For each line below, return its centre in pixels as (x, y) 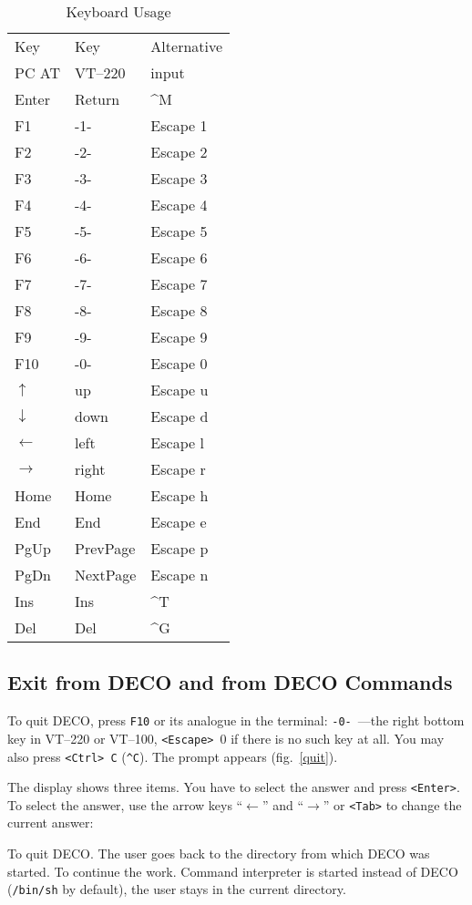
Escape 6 (179, 257)
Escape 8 (179, 310)
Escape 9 (179, 337)
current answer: (51, 823)
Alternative (187, 46)
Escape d (180, 416)
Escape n (180, 575)
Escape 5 (179, 231)
